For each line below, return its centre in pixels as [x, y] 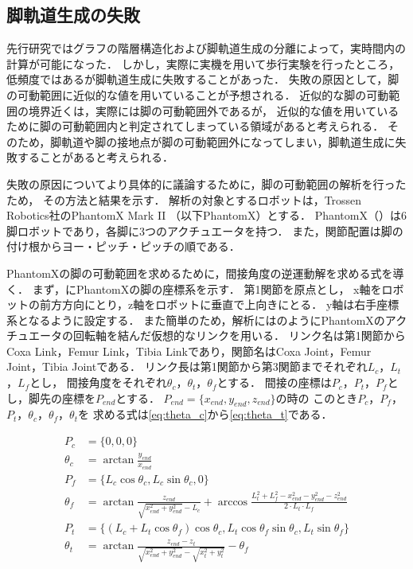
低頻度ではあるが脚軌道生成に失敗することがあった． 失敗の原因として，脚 [203, 79]
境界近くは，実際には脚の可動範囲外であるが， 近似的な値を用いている [214, 110]
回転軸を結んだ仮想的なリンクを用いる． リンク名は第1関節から [239, 335]
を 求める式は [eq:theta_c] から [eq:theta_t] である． [205, 414]
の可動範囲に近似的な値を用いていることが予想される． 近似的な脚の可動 [198, 94]
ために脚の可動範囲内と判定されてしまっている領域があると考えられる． [195, 126]
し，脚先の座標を [51, 398]
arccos [233, 502]
